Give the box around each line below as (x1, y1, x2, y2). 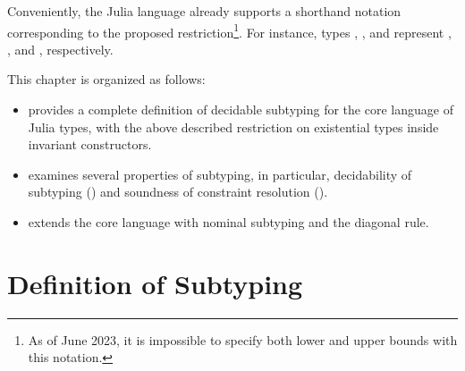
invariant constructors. (28, 135, 152, 154)
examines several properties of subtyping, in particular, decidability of (28, 164, 412, 183)
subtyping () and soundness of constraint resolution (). (28, 182, 328, 201)
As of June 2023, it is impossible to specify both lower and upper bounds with (28, 330, 458, 349)
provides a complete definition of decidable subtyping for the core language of (28, 100, 453, 119)
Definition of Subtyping (7, 265, 303, 301)
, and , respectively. (7, 39, 114, 58)
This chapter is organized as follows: (7, 70, 206, 89)
